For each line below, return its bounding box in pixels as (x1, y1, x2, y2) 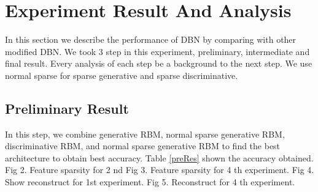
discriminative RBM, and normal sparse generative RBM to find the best (5, 139, 281, 152)
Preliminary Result (5, 98, 129, 117)
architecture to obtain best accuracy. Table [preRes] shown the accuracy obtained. (5, 151, 314, 164)
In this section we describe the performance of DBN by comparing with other (5, 33, 297, 46)
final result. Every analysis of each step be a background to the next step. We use (5, 57, 312, 70)
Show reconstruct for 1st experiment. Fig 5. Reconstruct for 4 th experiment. (5, 175, 295, 188)
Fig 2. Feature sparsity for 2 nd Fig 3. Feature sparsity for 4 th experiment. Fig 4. (5, 163, 314, 176)
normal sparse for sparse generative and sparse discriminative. (5, 68, 238, 81)
